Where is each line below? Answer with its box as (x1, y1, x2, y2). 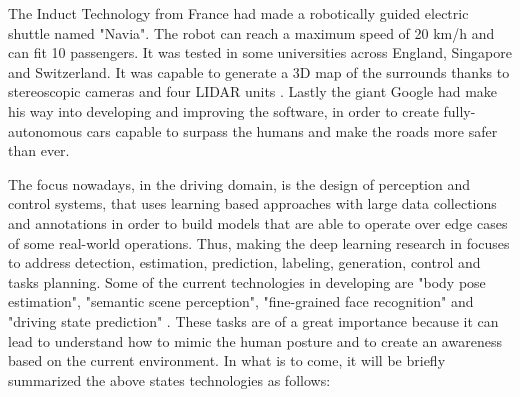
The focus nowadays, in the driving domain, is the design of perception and (8, 173, 471, 194)
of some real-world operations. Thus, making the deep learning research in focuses (8, 232, 510, 253)
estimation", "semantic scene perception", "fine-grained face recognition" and (8, 291, 474, 312)
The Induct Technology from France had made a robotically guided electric (8, 3, 469, 23)
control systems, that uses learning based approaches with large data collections (8, 193, 497, 214)
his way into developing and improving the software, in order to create (8, 100, 439, 121)
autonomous (8, 120, 82, 141)
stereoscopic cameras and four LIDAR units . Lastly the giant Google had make (8, 81, 498, 102)
